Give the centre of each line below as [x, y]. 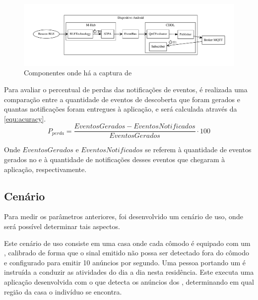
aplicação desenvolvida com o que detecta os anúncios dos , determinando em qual [129, 281]
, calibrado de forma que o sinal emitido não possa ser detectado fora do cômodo [127, 253]
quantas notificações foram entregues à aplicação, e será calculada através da [121, 109]
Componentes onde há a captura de [78, 73]
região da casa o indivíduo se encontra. [63, 291]
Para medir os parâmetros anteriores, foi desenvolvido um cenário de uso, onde [124, 216]
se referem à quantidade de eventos [198, 150]
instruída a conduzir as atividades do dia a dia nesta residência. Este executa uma [129, 272]
